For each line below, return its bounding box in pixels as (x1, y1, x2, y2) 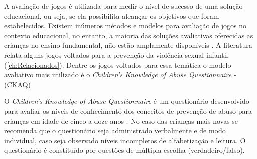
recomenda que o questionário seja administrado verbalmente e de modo (4, 125, 226, 136)
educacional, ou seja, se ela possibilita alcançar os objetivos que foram (4, 10, 219, 21)
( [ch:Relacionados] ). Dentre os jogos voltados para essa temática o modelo (4, 59, 231, 70)
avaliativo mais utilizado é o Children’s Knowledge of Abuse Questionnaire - (4, 69, 236, 80)
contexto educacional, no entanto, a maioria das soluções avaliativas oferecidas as (4, 30, 253, 40)
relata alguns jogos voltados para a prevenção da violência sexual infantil (4, 49, 228, 60)
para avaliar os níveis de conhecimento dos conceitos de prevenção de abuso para (4, 105, 252, 116)
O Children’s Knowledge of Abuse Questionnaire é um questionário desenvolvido (4, 96, 249, 106)
